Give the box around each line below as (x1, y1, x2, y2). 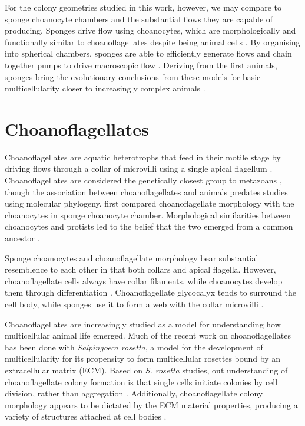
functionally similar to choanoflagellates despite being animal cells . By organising (5, 35, 300, 48)
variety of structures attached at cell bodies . (5, 410, 167, 422)
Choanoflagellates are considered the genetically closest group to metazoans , (5, 174, 282, 186)
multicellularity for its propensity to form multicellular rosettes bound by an (5, 352, 281, 365)
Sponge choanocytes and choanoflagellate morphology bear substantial (5, 251, 258, 264)
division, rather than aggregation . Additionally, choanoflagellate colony (5, 387, 263, 399)
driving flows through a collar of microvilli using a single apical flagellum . (5, 162, 273, 175)
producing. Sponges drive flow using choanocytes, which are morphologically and (5, 24, 296, 37)
